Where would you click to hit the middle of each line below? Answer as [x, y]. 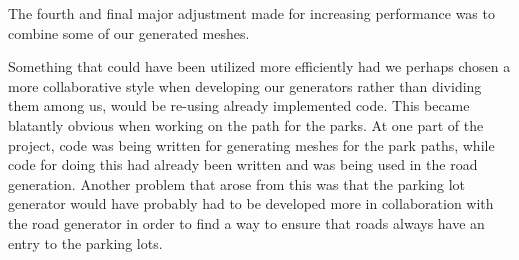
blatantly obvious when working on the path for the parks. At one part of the [246, 124]
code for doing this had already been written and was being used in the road [243, 164]
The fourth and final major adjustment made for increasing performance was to [251, 13]
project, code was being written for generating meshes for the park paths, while [251, 144]
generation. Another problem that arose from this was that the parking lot [237, 183]
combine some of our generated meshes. [129, 32]
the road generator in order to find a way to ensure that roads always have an [246, 222]
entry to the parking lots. [85, 242]
